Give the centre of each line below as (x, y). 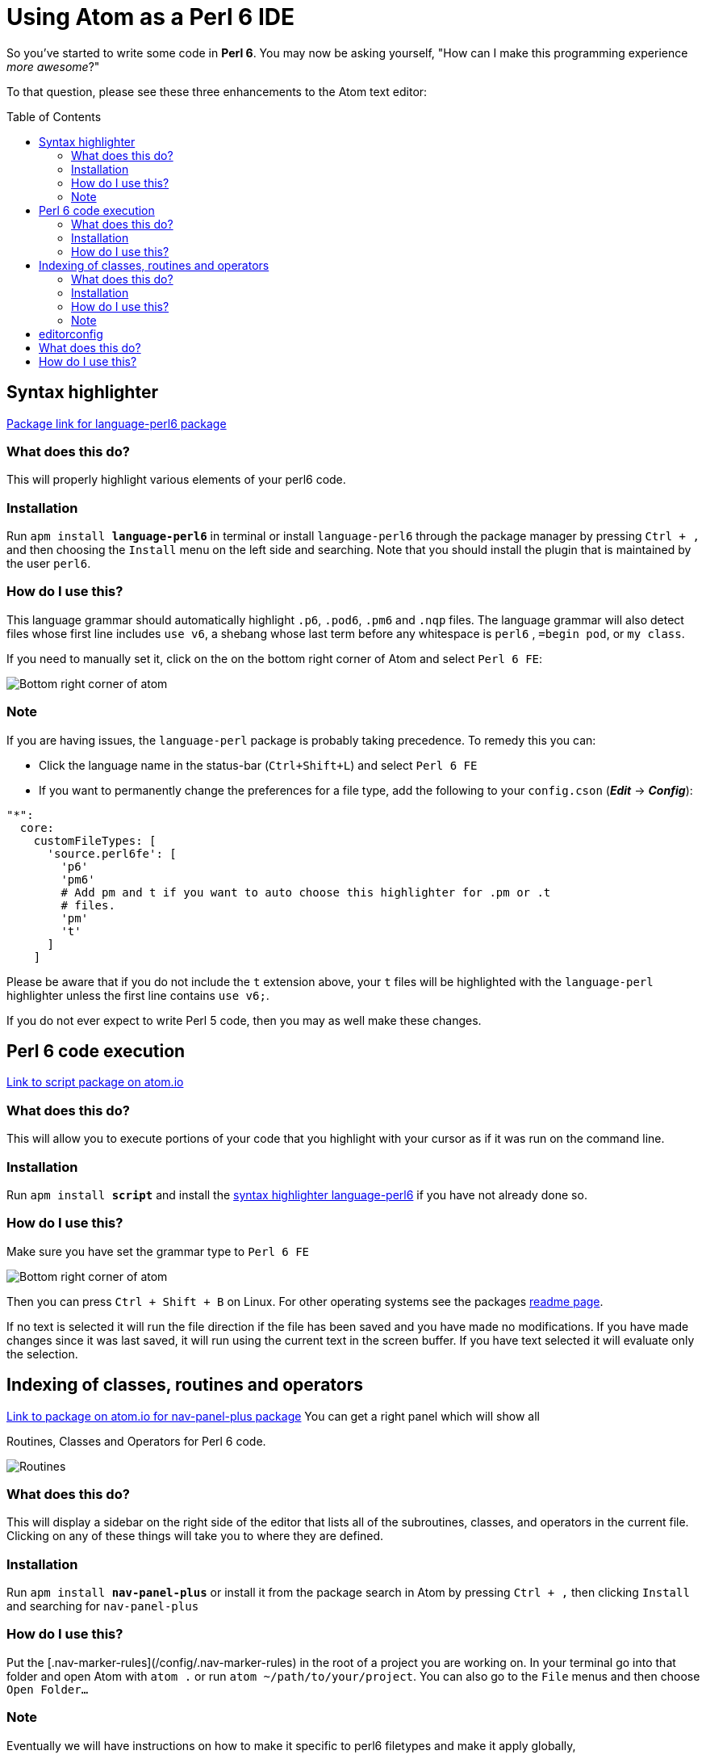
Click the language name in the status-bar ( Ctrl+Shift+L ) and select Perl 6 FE (258, 765)
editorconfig (71, 334)
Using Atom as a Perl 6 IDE (150, 17)
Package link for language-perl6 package (117, 423)
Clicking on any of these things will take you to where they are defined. (195, 1536)
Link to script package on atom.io (95, 1082)
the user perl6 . (49, 564)
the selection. (42, 1354)
